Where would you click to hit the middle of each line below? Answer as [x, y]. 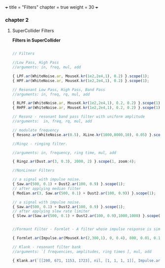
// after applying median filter [47, 188]
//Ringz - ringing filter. [40, 144]
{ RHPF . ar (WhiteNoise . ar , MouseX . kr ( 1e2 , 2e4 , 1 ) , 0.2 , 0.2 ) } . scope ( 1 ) [86, 108]
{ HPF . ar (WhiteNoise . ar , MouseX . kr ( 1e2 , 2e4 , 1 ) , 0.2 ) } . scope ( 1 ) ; [81, 81]
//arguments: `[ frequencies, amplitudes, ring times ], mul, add [82, 252]
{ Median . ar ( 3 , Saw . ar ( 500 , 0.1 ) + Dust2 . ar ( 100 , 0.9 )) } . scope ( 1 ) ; [84, 193]
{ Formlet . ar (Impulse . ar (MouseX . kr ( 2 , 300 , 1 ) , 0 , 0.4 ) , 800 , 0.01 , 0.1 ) [87, 238]
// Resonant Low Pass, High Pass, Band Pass [59, 89]
